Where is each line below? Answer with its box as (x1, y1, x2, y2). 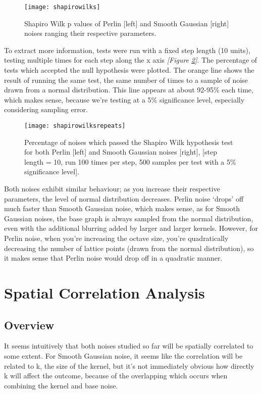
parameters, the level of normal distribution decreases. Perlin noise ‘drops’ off (4, 193, 244, 204)
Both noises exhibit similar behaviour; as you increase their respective (4, 183, 220, 194)
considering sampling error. (4, 104, 88, 115)
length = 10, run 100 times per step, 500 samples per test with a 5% (24, 156, 236, 167)
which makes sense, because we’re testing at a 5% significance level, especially (4, 94, 245, 105)
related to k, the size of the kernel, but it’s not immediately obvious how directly (4, 360, 254, 371)
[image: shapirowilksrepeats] (24, 122, 126, 129)
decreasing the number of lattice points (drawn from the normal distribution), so (4, 242, 254, 253)
